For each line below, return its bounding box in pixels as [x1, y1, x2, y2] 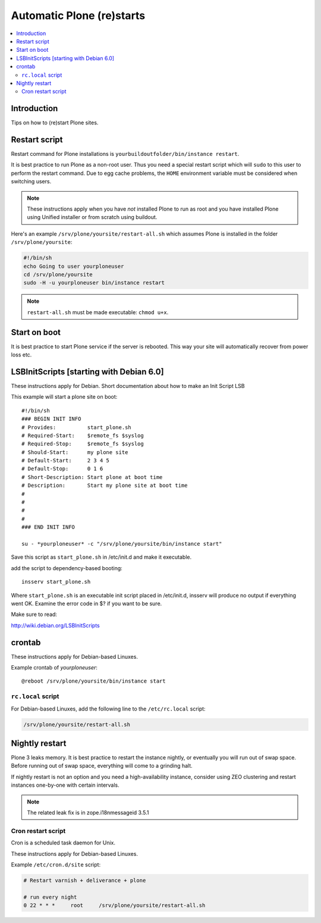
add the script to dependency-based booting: [11, 564, 123, 571]
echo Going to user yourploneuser [23, 262, 124, 270]
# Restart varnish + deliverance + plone [23, 877, 146, 884]
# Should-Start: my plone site [21, 449, 128, 455]
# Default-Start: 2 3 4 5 [21, 457, 110, 464]
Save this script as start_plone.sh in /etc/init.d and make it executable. [11, 553, 192, 561]
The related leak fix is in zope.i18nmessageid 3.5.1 [27, 809, 149, 816]
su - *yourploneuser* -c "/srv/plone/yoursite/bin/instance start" [21, 540, 222, 547]
